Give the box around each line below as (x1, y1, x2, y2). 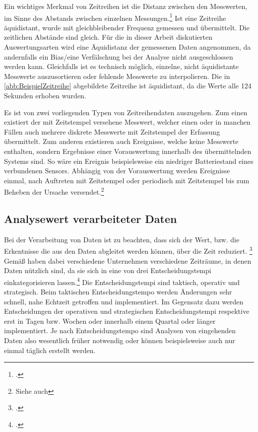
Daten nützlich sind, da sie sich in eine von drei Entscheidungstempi (4, 265, 211, 276)
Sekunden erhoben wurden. (4, 90, 86, 100)
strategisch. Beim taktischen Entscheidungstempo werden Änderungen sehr (4, 287, 232, 297)
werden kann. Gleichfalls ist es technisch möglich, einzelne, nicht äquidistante (4, 61, 239, 72)
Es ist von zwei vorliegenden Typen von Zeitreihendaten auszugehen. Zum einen (4, 107, 248, 117)
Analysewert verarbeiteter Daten (4, 211, 177, 226)
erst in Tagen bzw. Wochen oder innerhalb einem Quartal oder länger (4, 315, 216, 326)
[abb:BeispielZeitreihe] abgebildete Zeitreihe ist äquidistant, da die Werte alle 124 (4, 80, 252, 91)
